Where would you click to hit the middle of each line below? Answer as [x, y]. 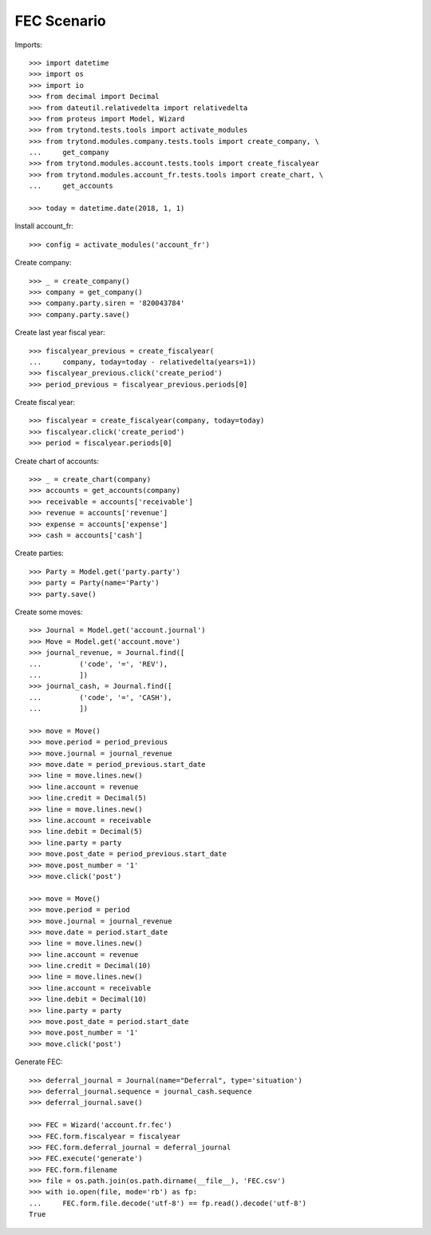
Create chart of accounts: [57, 461]
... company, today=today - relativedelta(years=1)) [143, 362]
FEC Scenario [61, 21]
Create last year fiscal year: [60, 332]
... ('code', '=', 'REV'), [99, 664]
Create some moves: [49, 612]
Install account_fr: [44, 226]
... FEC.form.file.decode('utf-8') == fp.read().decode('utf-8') [168, 1203]
